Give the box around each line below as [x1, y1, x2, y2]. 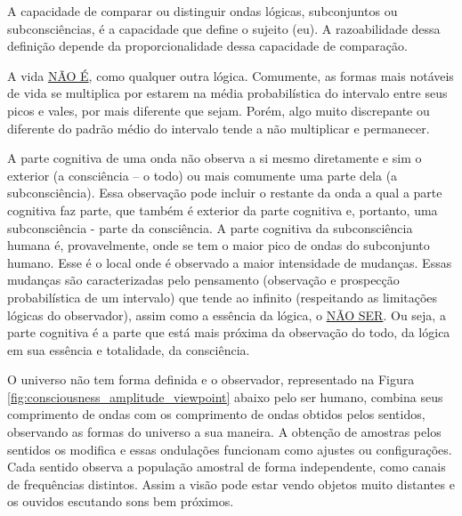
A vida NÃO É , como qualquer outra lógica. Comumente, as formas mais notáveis [7, 66, 454, 85]
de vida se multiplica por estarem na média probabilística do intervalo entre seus [7, 84, 448, 102]
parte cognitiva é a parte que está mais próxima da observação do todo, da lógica [7, 323, 450, 342]
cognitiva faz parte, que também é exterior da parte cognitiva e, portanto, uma [7, 200, 438, 219]
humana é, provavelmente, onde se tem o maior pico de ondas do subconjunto [7, 236, 430, 254]
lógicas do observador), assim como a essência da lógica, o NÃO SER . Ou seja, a [7, 305, 446, 324]
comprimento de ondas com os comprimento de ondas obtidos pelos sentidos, [7, 405, 426, 423]
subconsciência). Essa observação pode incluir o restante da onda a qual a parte [7, 183, 442, 202]
